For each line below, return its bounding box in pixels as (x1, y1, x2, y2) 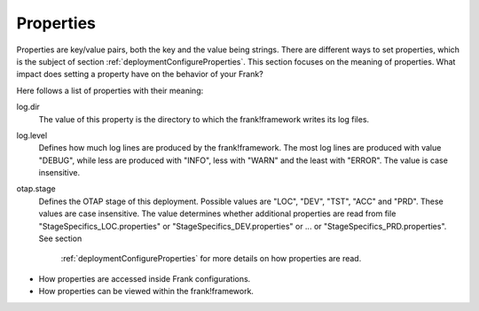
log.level (16, 129, 48, 141)
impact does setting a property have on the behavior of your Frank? (16, 69, 263, 80)
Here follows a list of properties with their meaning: (16, 85, 204, 96)
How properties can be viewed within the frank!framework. (38, 286, 255, 297)
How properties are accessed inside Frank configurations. (38, 273, 251, 284)
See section (38, 233, 82, 244)
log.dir (16, 102, 40, 113)
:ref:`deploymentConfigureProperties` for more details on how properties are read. (60, 253, 362, 264)
